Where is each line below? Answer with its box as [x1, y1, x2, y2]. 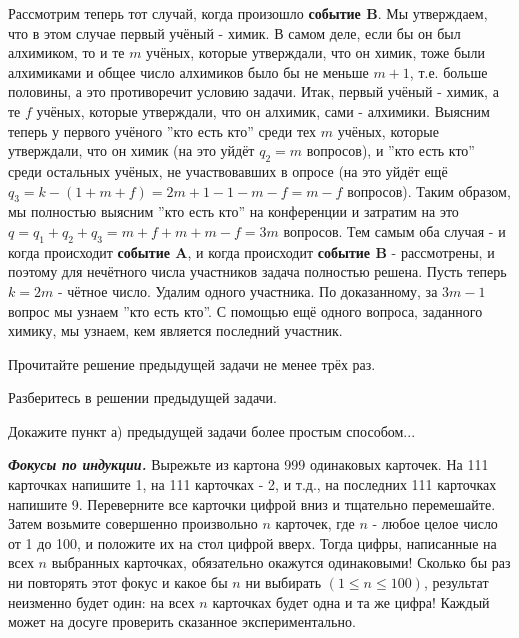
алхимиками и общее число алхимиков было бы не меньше [8, 61, 369, 82]
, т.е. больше [409, 61, 488, 82]
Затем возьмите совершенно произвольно [8, 513, 258, 534]
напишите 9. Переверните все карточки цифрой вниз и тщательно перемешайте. [8, 493, 496, 514]
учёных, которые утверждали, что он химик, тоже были [146, 42, 485, 63]
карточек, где [275, 513, 355, 534]
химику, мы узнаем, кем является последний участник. [8, 320, 343, 341]
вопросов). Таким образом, [347, 180, 511, 201]
